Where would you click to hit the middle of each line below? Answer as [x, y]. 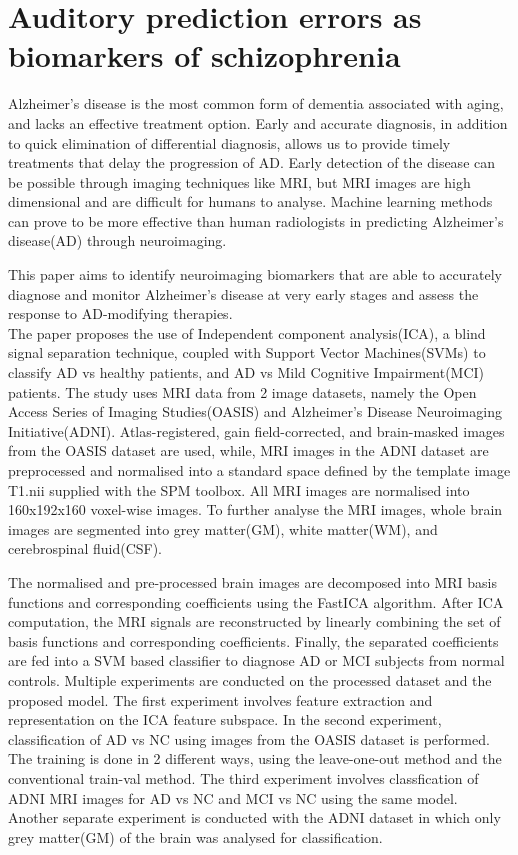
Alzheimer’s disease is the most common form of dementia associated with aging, [256, 103]
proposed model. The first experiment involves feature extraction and [220, 699]
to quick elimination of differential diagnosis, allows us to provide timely [229, 142]
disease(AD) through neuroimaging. [117, 240]
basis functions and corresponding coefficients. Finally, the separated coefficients [253, 640]
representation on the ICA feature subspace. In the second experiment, [225, 719]
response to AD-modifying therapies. [120, 313]
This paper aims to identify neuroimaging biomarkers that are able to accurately [255, 274]
